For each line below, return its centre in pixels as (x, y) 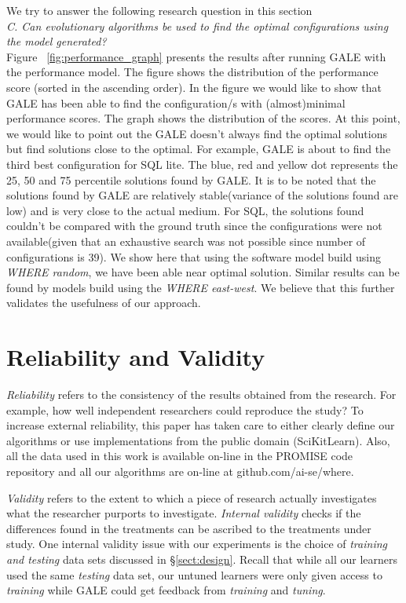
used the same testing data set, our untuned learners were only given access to (194, 574)
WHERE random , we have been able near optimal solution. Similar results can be (203, 272)
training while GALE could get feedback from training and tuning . (166, 590)
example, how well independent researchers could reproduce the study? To (185, 409)
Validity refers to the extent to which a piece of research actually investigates (192, 497)
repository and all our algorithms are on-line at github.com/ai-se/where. (180, 471)
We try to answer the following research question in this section (159, 10)
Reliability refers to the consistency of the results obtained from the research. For (201, 394)
